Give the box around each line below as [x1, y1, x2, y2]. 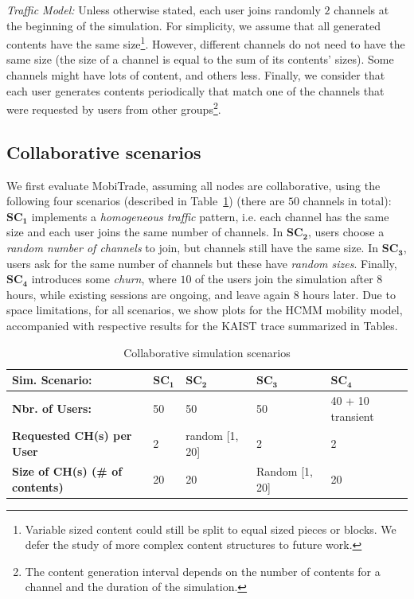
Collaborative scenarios [6, 139, 201, 164]
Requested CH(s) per [12, 427, 132, 444]
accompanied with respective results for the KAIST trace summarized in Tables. [6, 317, 398, 334]
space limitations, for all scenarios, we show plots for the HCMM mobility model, [6, 301, 403, 318]
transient [330, 407, 374, 424]
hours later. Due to [303, 286, 396, 302]
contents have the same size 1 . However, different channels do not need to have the [6, 33, 405, 52]
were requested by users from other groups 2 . [6, 99, 221, 117]
